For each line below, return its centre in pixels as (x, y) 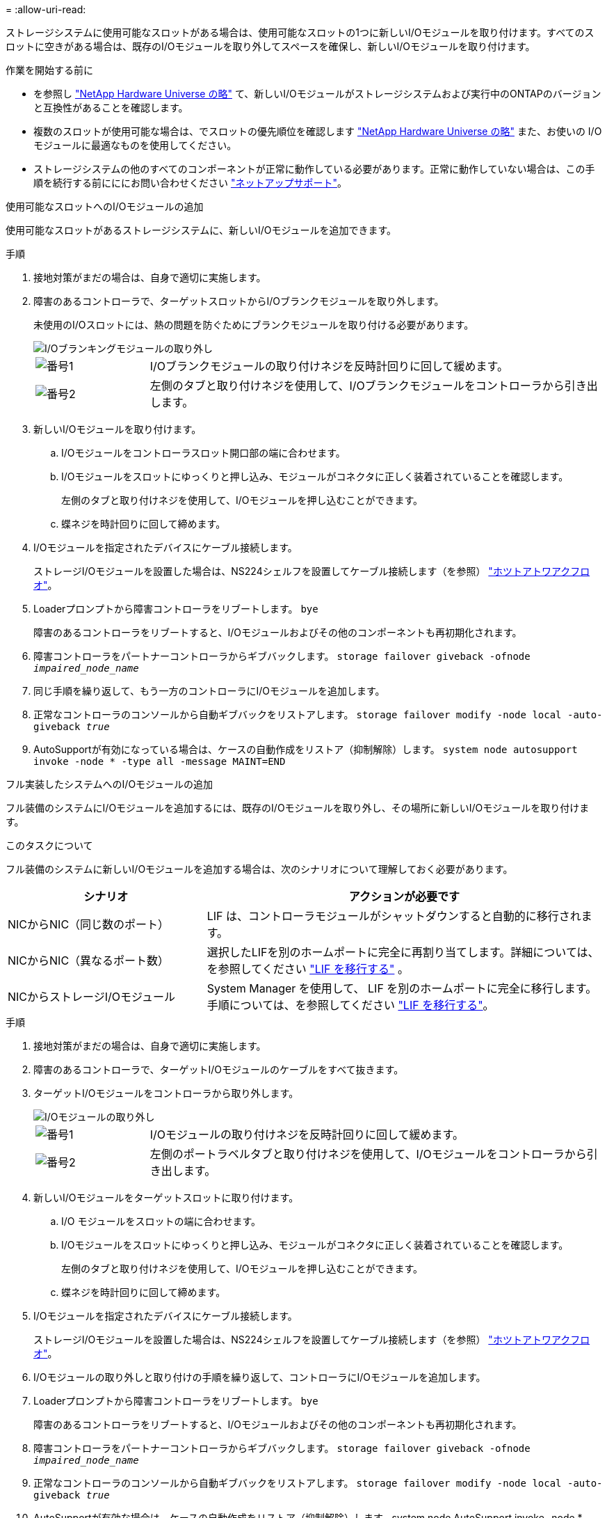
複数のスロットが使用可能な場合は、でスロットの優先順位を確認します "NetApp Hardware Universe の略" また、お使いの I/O (318, 131)
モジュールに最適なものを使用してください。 (135, 145)
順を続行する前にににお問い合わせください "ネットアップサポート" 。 (190, 183)
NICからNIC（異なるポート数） (89, 960)
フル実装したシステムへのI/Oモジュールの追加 (110, 784)
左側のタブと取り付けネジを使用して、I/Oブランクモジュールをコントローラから (357, 386)
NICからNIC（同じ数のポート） (89, 924)
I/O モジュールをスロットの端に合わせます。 (161, 1221)
